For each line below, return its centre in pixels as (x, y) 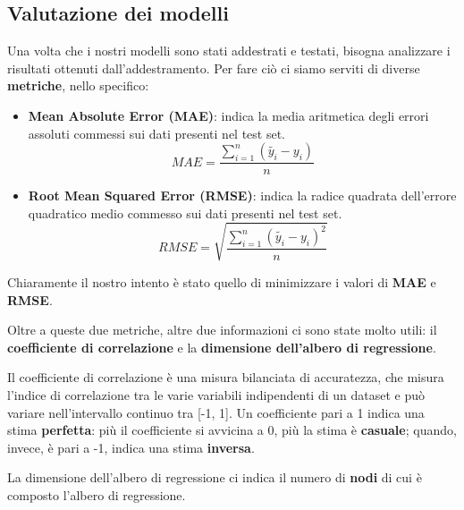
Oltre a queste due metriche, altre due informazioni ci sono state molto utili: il (222, 330)
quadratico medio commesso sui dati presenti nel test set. (185, 212)
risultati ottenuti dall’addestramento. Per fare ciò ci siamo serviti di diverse (214, 68)
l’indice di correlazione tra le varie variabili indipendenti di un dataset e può (216, 394)
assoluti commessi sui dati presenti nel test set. (157, 133)
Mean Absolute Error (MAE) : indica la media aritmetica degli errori (228, 115)
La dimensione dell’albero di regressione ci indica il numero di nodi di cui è (215, 477)
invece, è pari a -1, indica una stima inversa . (131, 447)
